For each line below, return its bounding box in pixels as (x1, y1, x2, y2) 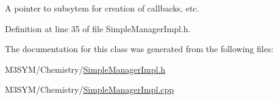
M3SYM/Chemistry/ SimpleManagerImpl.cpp (5, 83, 174, 96)
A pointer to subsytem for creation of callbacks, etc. (5, 2, 199, 14)
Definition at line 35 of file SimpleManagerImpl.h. (5, 22, 191, 35)
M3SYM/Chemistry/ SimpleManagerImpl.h (5, 62, 166, 75)
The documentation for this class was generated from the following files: (5, 42, 274, 55)
